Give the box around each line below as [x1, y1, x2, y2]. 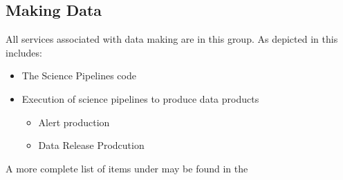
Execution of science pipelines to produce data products [21, 91, 259, 106]
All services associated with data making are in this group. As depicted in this [6, 32, 338, 46]
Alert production [38, 114, 110, 129]
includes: [6, 45, 42, 59]
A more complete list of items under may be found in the [6, 161, 248, 175]
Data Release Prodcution [38, 138, 145, 152]
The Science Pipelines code [21, 68, 136, 83]
